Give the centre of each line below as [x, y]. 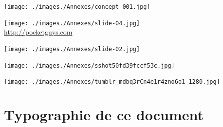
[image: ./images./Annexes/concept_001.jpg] [77, 7]
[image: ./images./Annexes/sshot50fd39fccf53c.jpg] [89, 65]
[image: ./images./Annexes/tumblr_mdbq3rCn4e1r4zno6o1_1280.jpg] [112, 82]
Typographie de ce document [104, 115]
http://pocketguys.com [38, 32]
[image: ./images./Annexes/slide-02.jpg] [72, 49]
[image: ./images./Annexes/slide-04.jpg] [72, 23]
